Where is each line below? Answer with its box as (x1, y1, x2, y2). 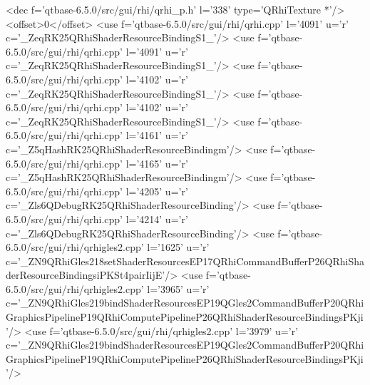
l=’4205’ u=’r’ (125, 183, 188, 198)
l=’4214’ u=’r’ (125, 211, 188, 226)
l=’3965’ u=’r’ (147, 281, 210, 296)
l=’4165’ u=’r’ (125, 155, 188, 170)
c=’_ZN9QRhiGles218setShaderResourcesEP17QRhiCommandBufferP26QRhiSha (6, 253, 365, 268)
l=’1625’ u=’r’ (147, 240, 210, 255)
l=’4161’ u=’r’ (125, 128, 188, 143)
